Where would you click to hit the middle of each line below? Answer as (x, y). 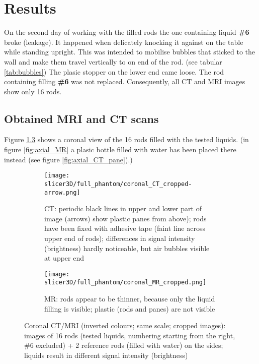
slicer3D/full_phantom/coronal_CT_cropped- (118, 184)
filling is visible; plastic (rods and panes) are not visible (130, 308)
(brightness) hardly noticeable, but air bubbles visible (127, 248)
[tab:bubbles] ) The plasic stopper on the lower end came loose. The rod (114, 71)
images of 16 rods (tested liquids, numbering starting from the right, (130, 335)
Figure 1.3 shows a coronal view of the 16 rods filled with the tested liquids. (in (126, 139)
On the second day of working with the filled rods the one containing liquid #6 (127, 32)
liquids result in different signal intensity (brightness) (106, 355)
